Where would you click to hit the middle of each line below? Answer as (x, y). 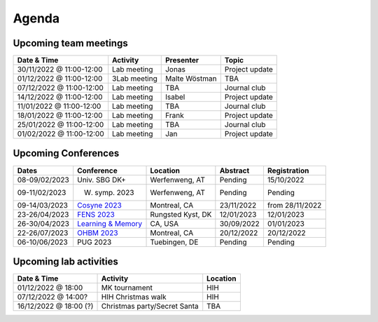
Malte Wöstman (191, 79)
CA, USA (164, 223)
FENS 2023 (96, 214)
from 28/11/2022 (294, 205)
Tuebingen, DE (174, 242)
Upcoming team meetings (71, 43)
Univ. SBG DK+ (101, 180)
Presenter (182, 60)
